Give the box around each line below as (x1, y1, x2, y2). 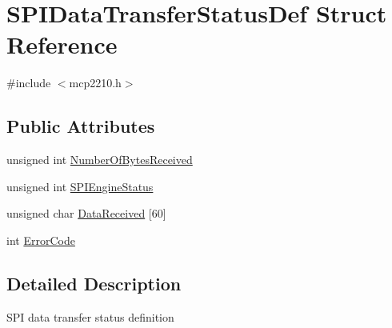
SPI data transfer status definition (6, 308, 174, 325)
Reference (6, 28, 118, 61)
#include (6, 74, 51, 91)
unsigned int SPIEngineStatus (6, 178, 154, 194)
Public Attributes (6, 114, 155, 138)
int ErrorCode (6, 231, 75, 248)
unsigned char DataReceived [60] (6, 205, 166, 222)
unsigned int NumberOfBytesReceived (6, 151, 193, 168)
